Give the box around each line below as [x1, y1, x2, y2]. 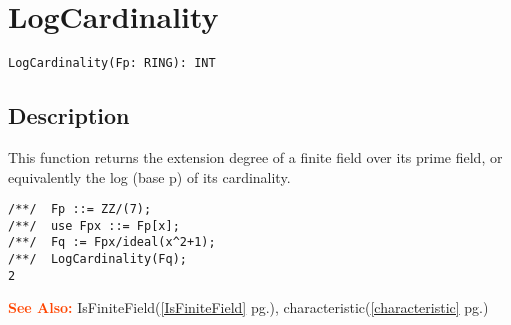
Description [8, 100, 130, 131]
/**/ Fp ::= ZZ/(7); [8, 202, 152, 217]
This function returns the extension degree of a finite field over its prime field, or [8, 146, 503, 167]
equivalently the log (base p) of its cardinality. [8, 166, 291, 187]
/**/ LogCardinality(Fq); [8, 252, 187, 267]
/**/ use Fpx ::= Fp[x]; [8, 218, 180, 233]
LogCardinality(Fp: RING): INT [8, 56, 216, 71]
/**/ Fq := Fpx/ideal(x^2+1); [8, 235, 216, 250]
